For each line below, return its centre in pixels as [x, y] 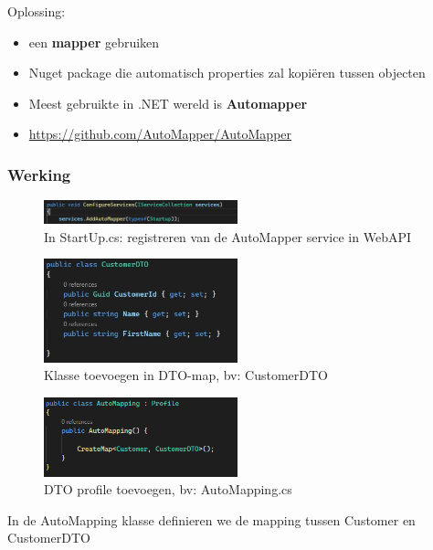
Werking [39, 174]
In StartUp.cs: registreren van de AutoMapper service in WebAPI [228, 236]
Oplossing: [37, 11]
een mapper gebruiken [94, 42]
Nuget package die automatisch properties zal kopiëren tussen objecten [227, 73]
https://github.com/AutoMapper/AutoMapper [160, 134]
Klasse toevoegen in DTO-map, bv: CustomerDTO [186, 375]
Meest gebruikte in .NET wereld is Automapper [168, 103]
